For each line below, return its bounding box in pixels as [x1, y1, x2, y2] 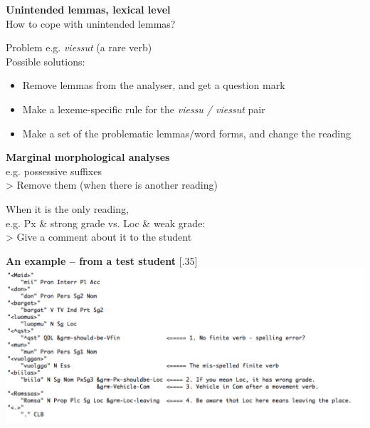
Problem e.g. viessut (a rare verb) [6, 40, 152, 55]
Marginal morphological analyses [6, 150, 170, 165]
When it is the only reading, [6, 201, 129, 216]
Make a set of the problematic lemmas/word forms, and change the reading [22, 125, 351, 140]
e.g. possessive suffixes [6, 163, 102, 178]
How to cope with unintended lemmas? [6, 16, 176, 31]
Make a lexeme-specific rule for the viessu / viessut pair [22, 101, 265, 116]
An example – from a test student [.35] [6, 253, 198, 268]
